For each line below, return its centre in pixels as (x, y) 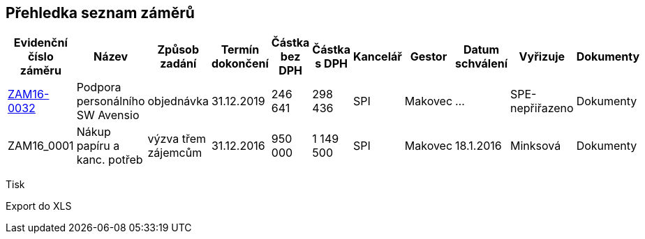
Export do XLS (39, 206)
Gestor (429, 57)
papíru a (98, 146)
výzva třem (177, 139)
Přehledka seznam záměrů (100, 13)
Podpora (99, 87)
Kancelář (377, 57)
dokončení (240, 64)
